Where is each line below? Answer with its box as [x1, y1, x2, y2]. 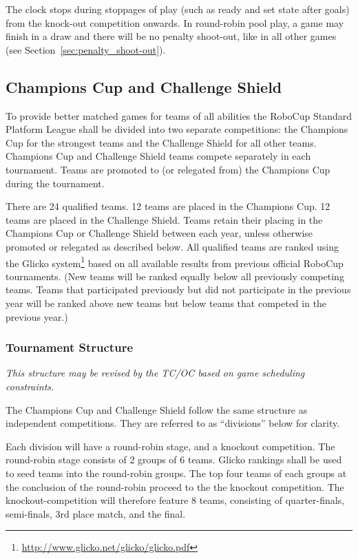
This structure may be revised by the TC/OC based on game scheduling [6, 366, 305, 380]
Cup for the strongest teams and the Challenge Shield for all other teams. [6, 135, 317, 149]
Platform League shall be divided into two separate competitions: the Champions [6, 122, 348, 136]
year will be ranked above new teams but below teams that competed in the [6, 295, 327, 310]
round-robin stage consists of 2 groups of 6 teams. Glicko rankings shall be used [6, 452, 342, 467]
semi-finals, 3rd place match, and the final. [6, 506, 186, 520]
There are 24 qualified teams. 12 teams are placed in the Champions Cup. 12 [6, 199, 330, 213]
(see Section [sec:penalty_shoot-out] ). [6, 42, 166, 56]
